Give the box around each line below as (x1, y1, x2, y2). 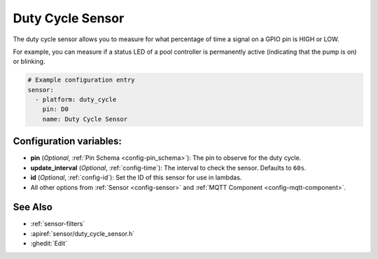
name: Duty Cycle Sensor (42, 115, 128, 123)
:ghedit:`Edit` (30, 239, 68, 248)
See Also (13, 201, 52, 213)
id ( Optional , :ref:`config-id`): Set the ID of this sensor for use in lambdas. (30, 173, 242, 182)
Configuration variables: (13, 135, 122, 147)
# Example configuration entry (27, 76, 136, 84)
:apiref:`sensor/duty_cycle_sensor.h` (30, 229, 135, 237)
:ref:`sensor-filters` (30, 220, 85, 228)
